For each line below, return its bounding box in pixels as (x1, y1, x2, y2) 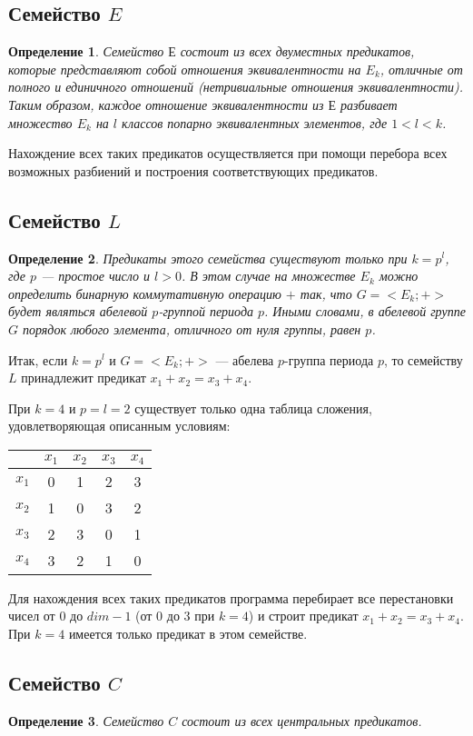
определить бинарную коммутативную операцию (8, 283, 281, 303)
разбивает (340, 94, 398, 114)
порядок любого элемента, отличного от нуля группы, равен (23, 319, 361, 338)
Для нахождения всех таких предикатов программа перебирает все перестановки (8, 588, 454, 607)
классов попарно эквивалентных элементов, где (122, 113, 388, 132)
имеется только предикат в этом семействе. (68, 624, 308, 643)
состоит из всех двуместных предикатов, (180, 42, 415, 61)
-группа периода (284, 350, 374, 369)
